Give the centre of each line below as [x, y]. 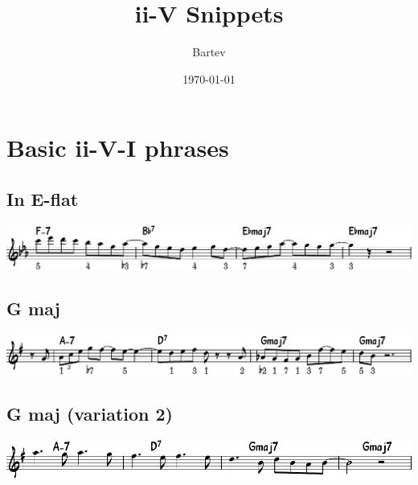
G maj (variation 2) [90, 413]
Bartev [209, 52]
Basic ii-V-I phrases [118, 148]
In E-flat [43, 198]
